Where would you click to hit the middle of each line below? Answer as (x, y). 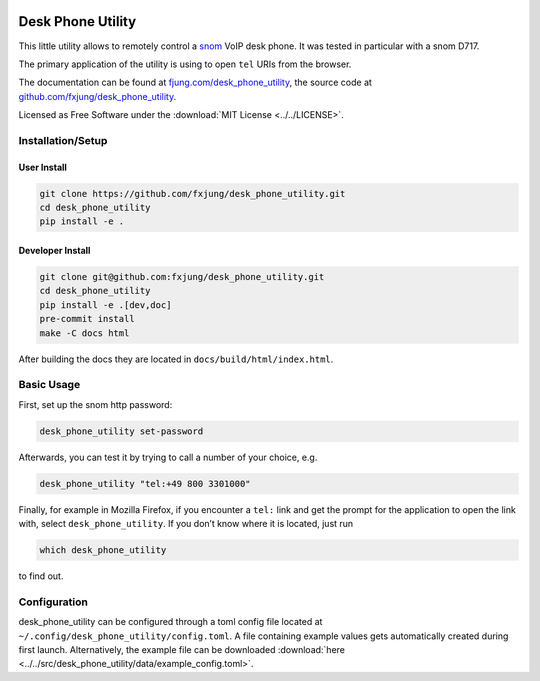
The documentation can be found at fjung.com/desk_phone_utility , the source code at (195, 82)
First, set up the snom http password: (95, 404)
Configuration (53, 602)
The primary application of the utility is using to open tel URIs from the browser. (185, 64)
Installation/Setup (63, 140)
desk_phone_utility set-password (121, 431)
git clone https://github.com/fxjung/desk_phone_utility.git (192, 193)
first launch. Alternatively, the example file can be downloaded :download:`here (181, 649)
